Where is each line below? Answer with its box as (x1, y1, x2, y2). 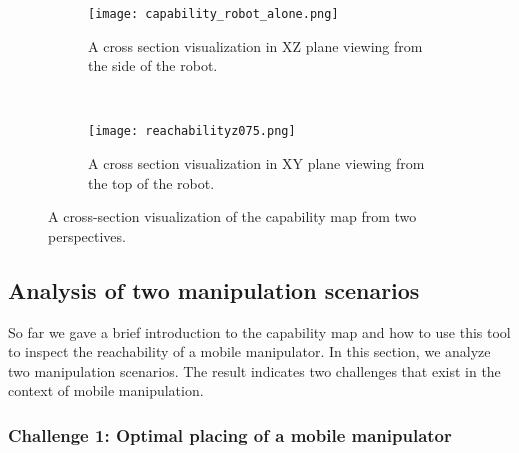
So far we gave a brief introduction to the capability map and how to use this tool (8, 321, 511, 342)
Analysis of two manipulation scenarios (8, 274, 420, 305)
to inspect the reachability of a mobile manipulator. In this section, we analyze (8, 341, 491, 362)
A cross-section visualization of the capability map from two (48, 206, 417, 227)
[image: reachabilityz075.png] (88, 124, 296, 139)
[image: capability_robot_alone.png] (88, 7, 339, 21)
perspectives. (48, 225, 126, 246)
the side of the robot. (88, 55, 218, 76)
